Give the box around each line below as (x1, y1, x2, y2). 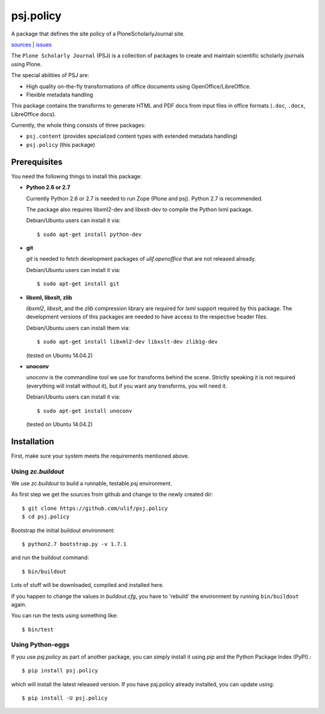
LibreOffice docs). (11, 110, 57, 117)
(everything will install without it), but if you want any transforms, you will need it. (26, 382, 227, 390)
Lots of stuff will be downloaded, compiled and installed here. (11, 582, 164, 589)
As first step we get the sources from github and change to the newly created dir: (11, 491, 213, 498)
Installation (11, 436, 54, 447)
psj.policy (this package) (26, 141, 96, 148)
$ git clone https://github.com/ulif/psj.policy (22, 504, 168, 512)
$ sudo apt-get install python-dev (37, 231, 142, 238)
